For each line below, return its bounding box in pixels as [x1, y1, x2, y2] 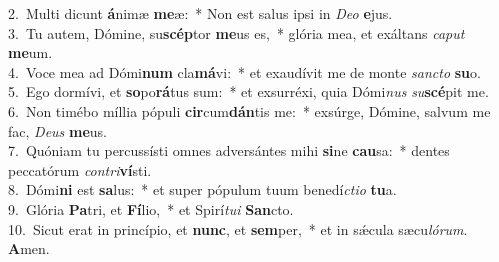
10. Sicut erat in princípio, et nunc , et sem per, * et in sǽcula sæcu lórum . [8, 218, 468, 239]
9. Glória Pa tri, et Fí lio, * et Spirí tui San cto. [8, 198, 294, 219]
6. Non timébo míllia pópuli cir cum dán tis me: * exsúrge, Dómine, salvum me [8, 100, 491, 121]
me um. [8, 42, 53, 63]
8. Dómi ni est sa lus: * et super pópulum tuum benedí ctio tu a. [8, 179, 397, 200]
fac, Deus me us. [8, 120, 107, 141]
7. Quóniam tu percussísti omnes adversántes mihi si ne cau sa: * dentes [8, 140, 450, 161]
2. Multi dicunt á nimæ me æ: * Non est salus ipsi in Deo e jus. [8, 3, 393, 23]
